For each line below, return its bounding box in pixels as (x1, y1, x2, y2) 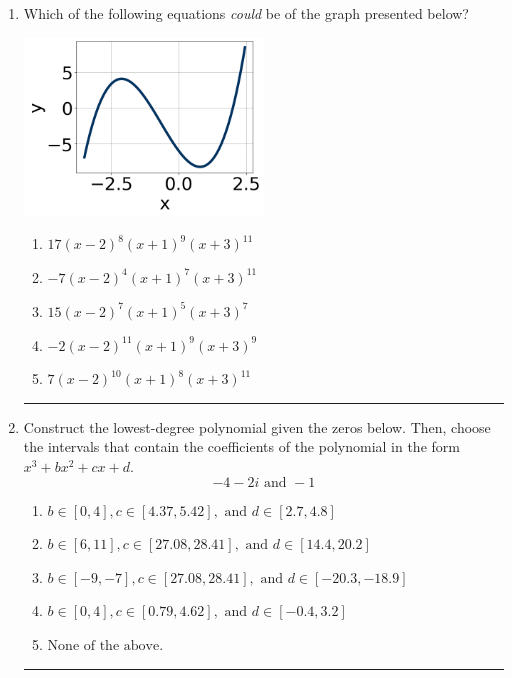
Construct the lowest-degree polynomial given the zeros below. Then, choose (23, 416, 491, 437)
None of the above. (47, 638, 164, 653)
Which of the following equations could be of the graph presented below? (23, 3, 469, 23)
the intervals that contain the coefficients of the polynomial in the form (23, 436, 460, 457)
